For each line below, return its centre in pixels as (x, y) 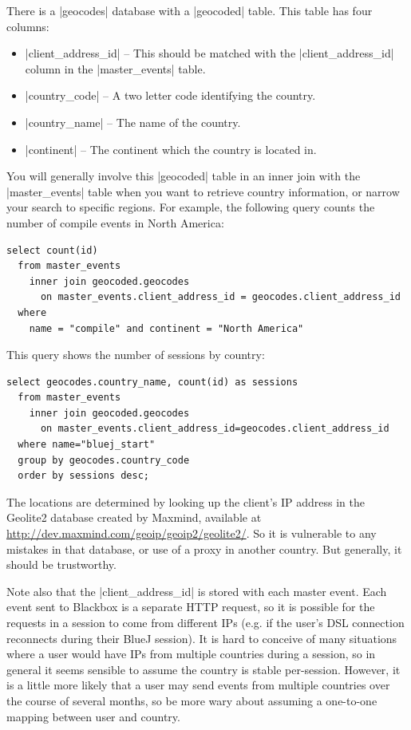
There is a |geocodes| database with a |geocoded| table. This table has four (190, 10)
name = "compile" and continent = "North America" (166, 328)
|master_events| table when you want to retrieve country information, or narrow (203, 191)
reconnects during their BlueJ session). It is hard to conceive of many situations (202, 638)
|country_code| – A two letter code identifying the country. (170, 95)
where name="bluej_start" (87, 445)
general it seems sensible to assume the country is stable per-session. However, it (204, 669)
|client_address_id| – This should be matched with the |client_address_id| (209, 53)
